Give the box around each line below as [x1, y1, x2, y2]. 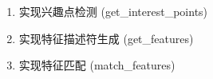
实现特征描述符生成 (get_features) [18, 30, 194, 46]
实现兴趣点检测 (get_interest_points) [18, 3, 208, 19]
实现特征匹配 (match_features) [18, 57, 176, 73]
